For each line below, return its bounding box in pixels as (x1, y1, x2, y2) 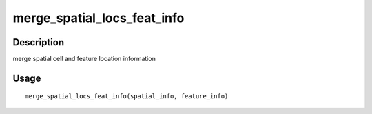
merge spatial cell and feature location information (12, 55, 156, 63)
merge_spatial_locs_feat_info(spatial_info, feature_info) (25, 93, 229, 100)
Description (12, 36, 65, 48)
